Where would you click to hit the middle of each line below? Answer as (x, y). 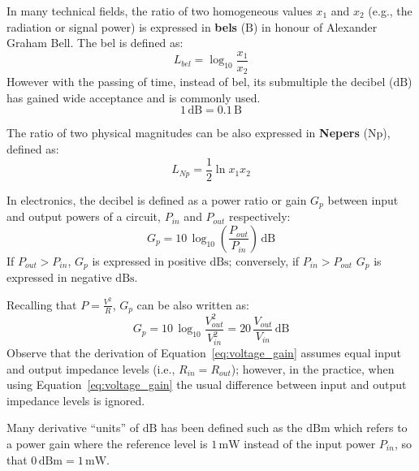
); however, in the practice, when (313, 368)
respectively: (259, 216)
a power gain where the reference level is (107, 443)
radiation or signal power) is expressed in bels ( (126, 26)
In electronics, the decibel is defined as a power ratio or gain (157, 199)
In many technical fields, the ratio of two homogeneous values (160, 11)
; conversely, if (264, 260)
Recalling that (42, 304)
